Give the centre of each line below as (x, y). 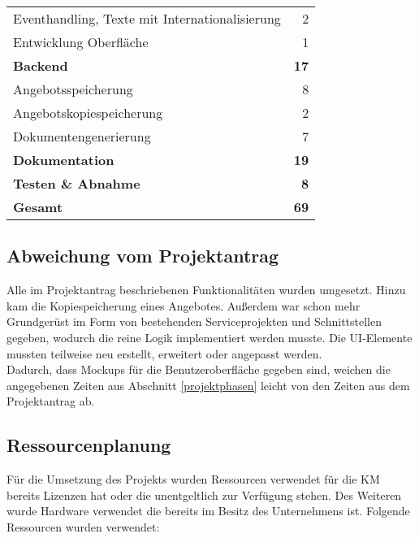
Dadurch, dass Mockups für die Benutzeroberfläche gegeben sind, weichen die (199, 369)
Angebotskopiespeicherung (88, 113)
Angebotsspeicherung (73, 89)
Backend (41, 65)
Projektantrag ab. (51, 401)
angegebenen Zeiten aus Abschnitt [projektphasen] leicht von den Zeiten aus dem (208, 385)
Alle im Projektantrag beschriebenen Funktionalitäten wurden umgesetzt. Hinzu (206, 290)
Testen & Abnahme (77, 183)
